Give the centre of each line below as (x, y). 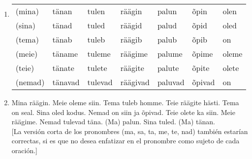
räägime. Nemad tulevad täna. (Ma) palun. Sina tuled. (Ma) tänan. (113, 122)
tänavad (66, 82)
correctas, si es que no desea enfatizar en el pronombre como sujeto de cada (126, 141)
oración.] (24, 150)
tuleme (99, 54)
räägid (131, 25)
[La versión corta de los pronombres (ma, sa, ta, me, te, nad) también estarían (130, 131)
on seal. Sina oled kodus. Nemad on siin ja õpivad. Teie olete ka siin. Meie (123, 112)
